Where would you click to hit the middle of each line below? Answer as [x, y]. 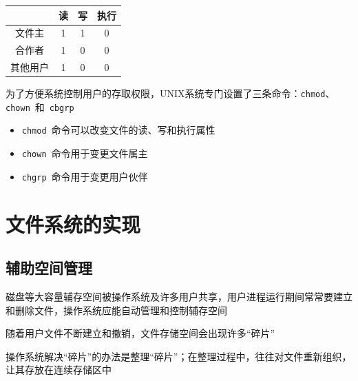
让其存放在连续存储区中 [59, 370]
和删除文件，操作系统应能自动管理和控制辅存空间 [116, 310]
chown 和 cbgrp [40, 106]
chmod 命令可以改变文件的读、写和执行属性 [118, 130]
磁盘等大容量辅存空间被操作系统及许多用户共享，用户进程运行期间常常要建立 [179, 296]
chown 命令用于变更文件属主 [85, 153]
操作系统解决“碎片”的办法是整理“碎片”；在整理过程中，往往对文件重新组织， [179, 356]
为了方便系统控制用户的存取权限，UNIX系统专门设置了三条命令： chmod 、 [170, 93]
